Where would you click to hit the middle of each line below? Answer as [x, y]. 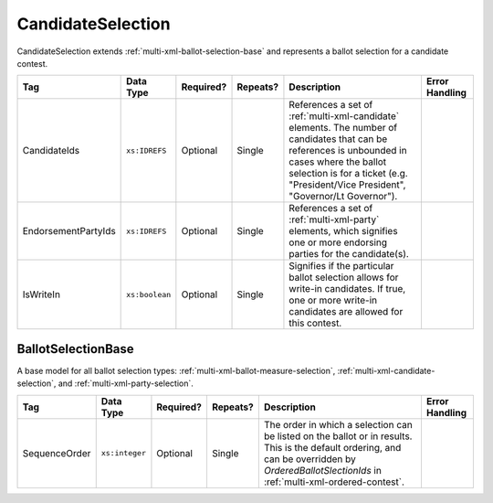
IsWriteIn [42, 294]
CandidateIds [51, 151]
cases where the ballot [338, 162]
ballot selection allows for [344, 277]
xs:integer [123, 453]
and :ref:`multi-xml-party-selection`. [126, 383]
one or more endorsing [338, 242]
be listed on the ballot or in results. [338, 436]
